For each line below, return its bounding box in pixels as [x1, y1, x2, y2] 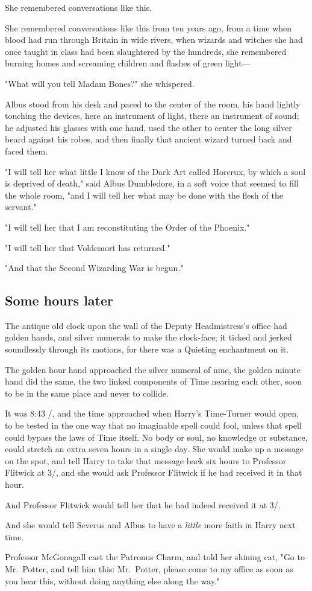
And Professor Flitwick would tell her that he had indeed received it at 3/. [5, 498, 281, 511]
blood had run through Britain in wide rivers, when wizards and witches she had [5, 33, 303, 46]
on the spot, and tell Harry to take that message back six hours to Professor [5, 454, 287, 467]
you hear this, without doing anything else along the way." [5, 574, 220, 587]
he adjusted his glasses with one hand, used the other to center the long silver [5, 121, 292, 133]
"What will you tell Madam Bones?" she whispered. [5, 77, 195, 89]
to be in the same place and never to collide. [5, 386, 169, 399]
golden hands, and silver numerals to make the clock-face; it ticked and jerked [5, 331, 292, 343]
